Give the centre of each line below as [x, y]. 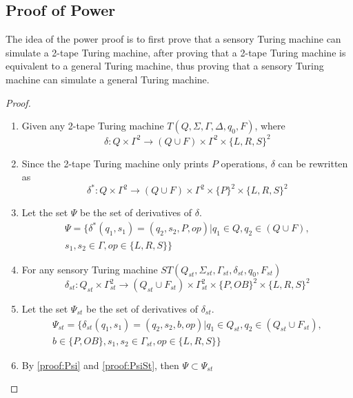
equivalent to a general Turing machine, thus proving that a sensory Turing [165, 66]
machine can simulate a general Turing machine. [108, 79]
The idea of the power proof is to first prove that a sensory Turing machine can [173, 39]
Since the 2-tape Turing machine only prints [115, 163]
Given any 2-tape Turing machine [93, 126]
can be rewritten [313, 163]
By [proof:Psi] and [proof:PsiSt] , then [100, 365]
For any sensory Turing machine [90, 269]
